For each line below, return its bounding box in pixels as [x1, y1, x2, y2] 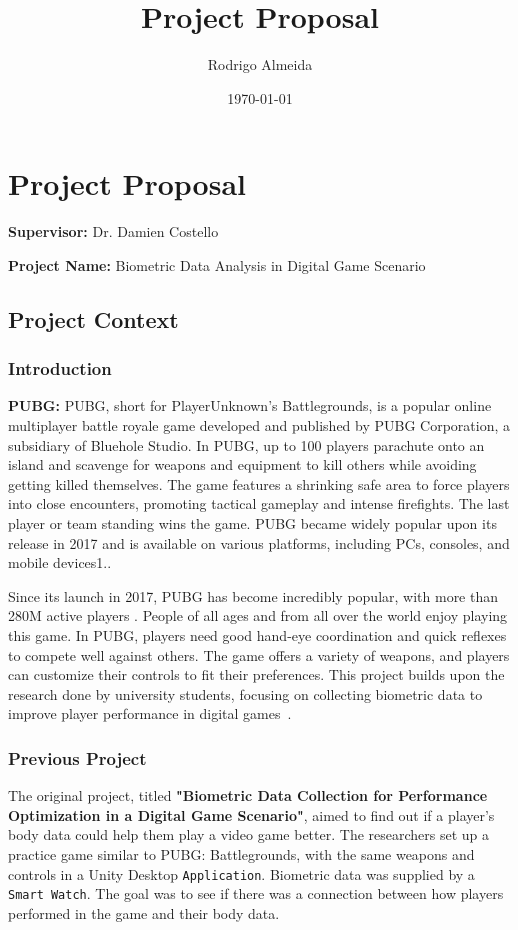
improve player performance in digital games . [8, 703, 292, 724]
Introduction [8, 356, 112, 381]
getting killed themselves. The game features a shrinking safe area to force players [8, 473, 510, 494]
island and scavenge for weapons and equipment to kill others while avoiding [8, 454, 477, 475]
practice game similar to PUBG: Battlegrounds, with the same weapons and [8, 843, 475, 864]
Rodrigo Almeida [207, 54, 313, 75]
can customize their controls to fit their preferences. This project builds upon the [8, 664, 505, 685]
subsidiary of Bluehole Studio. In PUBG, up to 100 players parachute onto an [8, 434, 485, 455]
